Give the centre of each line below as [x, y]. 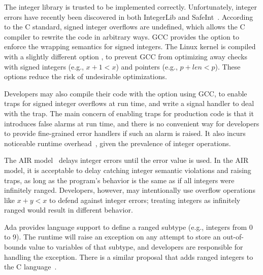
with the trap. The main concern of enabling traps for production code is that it [129, 113]
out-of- [233, 237]
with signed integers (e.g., [44, 66]
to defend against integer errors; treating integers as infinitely [145, 200]
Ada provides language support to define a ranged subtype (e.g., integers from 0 [128, 227]
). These [228, 66]
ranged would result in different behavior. [69, 210]
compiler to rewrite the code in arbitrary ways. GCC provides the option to [122, 36]
